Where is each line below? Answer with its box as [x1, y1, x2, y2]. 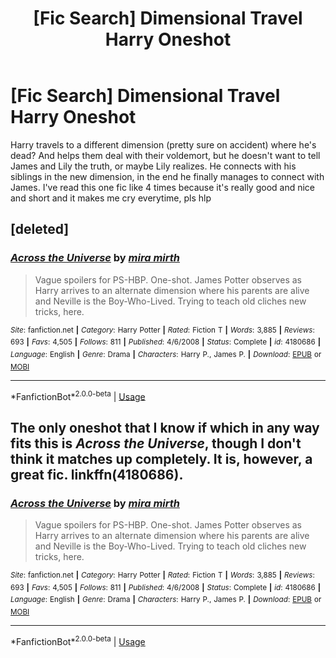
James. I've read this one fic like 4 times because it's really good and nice [10, 181, 315, 193]
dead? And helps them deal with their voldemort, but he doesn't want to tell [10, 149, 321, 161]
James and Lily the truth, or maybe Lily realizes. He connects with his [10, 160, 297, 172]
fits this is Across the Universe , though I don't [10, 435, 302, 452]
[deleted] [10, 221, 70, 238]
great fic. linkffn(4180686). [10, 466, 184, 483]
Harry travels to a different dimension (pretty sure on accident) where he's [10, 138, 317, 151]
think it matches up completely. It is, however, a [10, 450, 313, 467]
